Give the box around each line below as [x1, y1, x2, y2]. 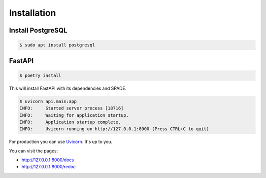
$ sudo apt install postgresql [19, 42, 96, 48]
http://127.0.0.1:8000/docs [21, 157, 74, 163]
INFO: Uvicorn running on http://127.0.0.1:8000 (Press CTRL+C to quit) [19, 126, 209, 132]
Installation [9, 7, 56, 18]
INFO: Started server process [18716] [19, 106, 124, 111]
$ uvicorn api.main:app [19, 99, 77, 104]
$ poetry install [19, 72, 62, 78]
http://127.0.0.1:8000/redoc [21, 164, 76, 170]
